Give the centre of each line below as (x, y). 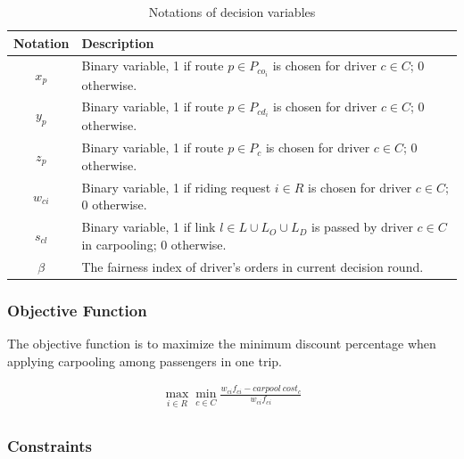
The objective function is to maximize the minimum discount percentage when (222, 343)
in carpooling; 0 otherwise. (154, 244)
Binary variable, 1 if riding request (176, 187)
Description (118, 42)
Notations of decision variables (232, 12)
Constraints (50, 446)
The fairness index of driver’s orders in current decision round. (253, 266)
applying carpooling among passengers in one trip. (145, 361)
